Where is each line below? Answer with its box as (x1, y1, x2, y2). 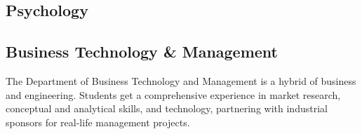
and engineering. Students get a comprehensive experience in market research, (6, 87, 341, 102)
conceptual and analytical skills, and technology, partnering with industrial (6, 101, 328, 116)
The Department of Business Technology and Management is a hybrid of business (6, 73, 356, 88)
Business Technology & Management (6, 41, 278, 62)
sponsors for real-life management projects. (6, 114, 190, 129)
